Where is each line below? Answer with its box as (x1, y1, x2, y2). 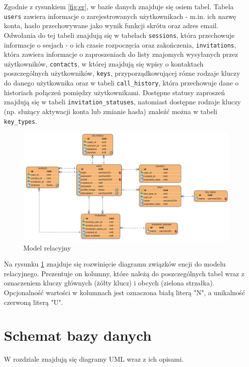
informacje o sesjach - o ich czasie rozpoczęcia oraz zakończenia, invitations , (4, 39, 236, 50)
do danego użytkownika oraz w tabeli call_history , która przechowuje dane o (4, 78, 239, 88)
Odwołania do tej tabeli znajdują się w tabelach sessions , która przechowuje (4, 30, 235, 40)
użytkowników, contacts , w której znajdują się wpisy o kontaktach (4, 58, 204, 68)
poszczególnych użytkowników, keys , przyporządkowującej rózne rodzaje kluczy (4, 68, 240, 78)
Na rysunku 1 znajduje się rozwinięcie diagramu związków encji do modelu (4, 259, 226, 269)
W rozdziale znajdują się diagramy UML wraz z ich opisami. (4, 354, 184, 364)
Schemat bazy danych (4, 325, 152, 345)
